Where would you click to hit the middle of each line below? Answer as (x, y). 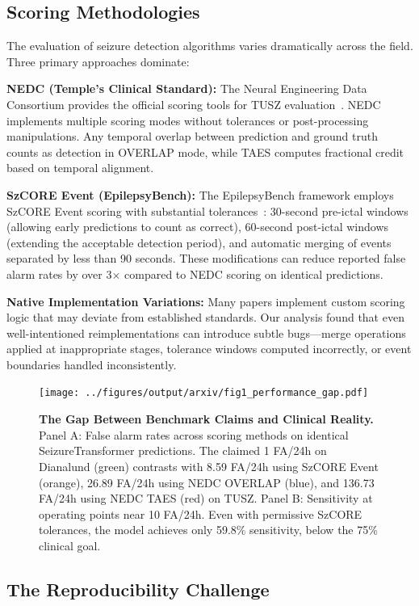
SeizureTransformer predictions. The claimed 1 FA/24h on (183, 450)
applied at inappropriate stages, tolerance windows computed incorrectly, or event (209, 349)
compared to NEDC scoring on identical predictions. (254, 274)
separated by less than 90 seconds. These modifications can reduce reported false (206, 258)
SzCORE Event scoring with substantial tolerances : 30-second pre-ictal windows (207, 210)
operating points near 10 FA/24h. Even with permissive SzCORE (201, 513)
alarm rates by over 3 (59, 274)
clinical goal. (70, 545)
